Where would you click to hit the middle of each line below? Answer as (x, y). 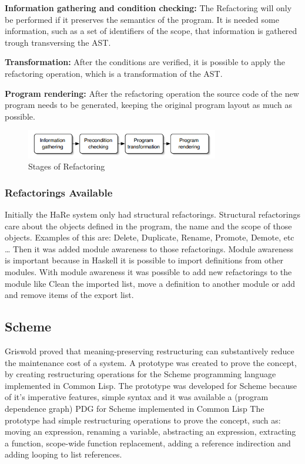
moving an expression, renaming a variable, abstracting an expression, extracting (150, 431)
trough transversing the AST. (58, 42)
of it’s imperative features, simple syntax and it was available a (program (137, 397)
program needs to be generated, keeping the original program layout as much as (148, 105)
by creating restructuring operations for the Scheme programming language (140, 374)
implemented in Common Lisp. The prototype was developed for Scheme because (151, 385)
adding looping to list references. (63, 454)
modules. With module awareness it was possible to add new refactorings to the (148, 272)
